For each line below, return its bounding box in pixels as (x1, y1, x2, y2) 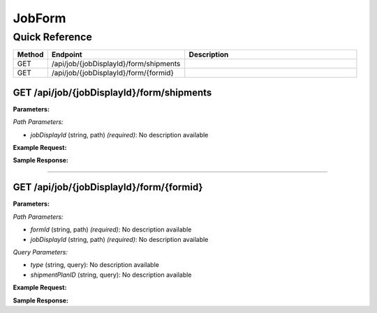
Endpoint (51, 49, 83, 59)
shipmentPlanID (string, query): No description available (30, 270, 192, 279)
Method (17, 49, 44, 59)
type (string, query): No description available (30, 261, 160, 269)
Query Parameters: (13, 247, 68, 256)
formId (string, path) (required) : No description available (30, 225, 192, 234)
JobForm (13, 10, 66, 26)
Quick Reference (13, 31, 92, 43)
